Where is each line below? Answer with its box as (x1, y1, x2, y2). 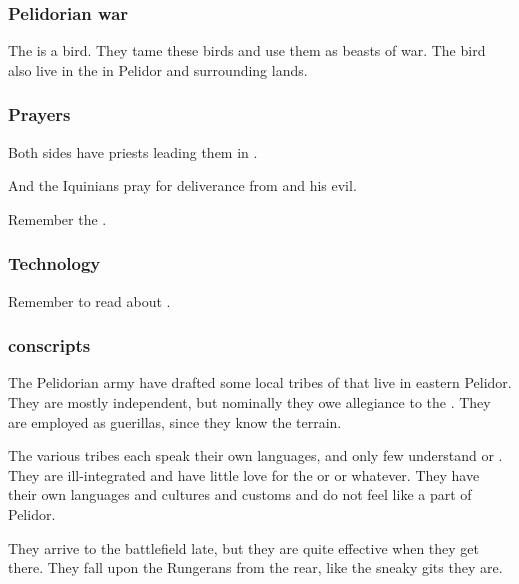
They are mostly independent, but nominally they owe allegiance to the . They (8, 392, 491, 413)
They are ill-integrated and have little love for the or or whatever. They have (8, 464, 480, 485)
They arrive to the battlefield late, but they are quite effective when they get (8, 537, 480, 558)
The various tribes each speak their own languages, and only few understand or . (8, 445, 503, 466)
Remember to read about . (8, 290, 171, 311)
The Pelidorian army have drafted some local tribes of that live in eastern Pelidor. (8, 372, 512, 393)
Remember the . (8, 208, 107, 229)
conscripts (8, 333, 91, 358)
